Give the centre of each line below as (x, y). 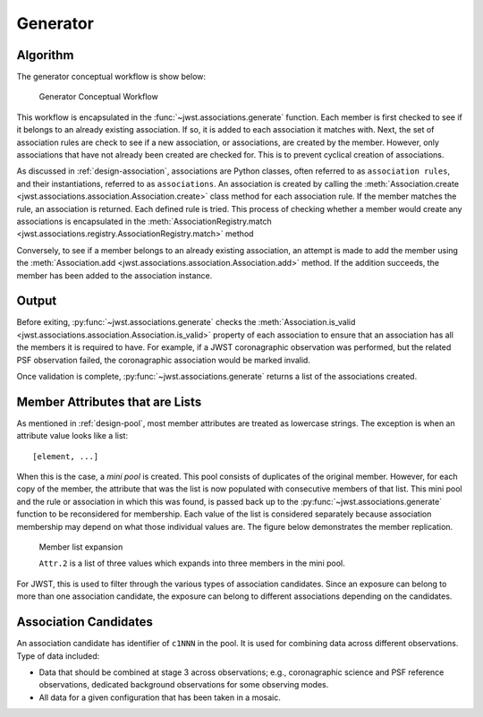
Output (37, 301)
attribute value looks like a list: (72, 436)
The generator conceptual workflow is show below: (111, 77)
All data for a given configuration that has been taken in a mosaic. (160, 697)
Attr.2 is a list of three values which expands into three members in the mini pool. (192, 563)
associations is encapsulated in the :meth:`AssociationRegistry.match (144, 221)
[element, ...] (66, 456)
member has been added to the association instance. (114, 275)
